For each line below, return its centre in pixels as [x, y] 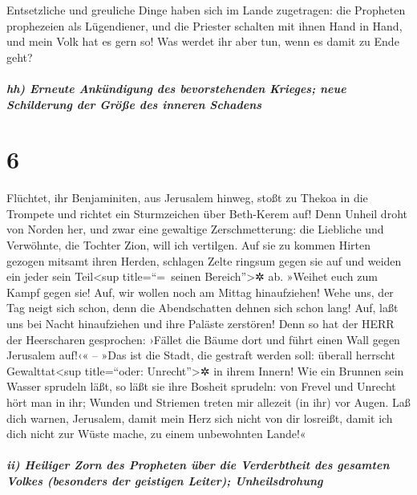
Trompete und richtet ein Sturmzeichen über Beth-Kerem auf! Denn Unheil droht [207, 213]
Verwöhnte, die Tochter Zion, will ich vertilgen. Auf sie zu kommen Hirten [189, 245]
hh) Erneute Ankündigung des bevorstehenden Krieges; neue [176, 88]
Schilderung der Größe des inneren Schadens [134, 104]
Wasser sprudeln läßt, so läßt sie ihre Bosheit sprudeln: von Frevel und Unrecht [201, 386]
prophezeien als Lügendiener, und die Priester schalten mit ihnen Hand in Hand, [204, 25]
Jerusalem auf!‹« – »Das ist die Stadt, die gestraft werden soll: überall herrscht [201, 355]
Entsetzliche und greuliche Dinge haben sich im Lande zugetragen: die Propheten [206, 10]
